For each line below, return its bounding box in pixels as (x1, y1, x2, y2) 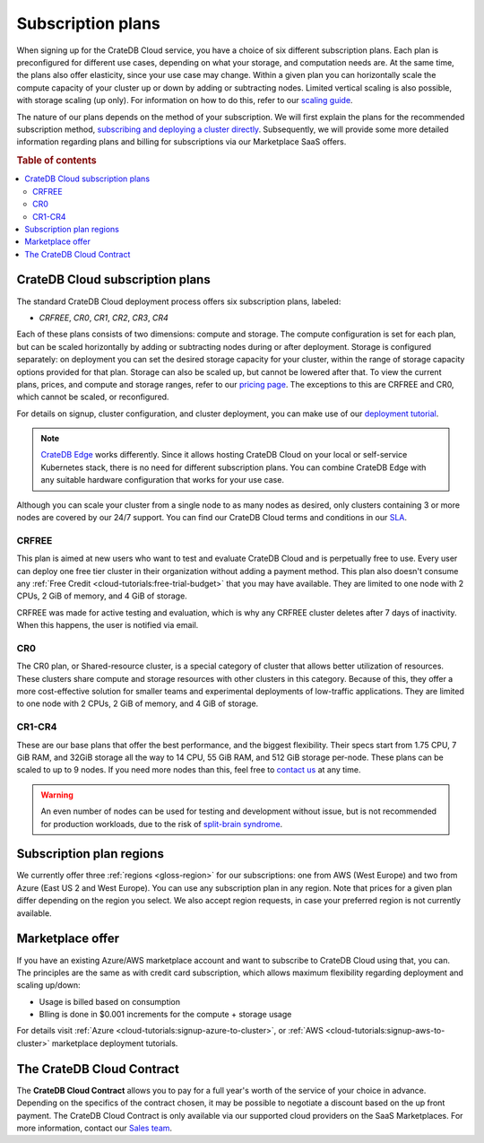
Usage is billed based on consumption (39, 996, 181, 1007)
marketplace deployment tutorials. (51, 1037, 178, 1049)
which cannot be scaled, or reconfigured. (16, 391, 169, 403)
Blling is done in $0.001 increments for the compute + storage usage (39, 1009, 292, 1020)
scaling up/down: (16, 980, 81, 990)
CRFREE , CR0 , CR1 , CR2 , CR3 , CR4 (39, 312, 169, 323)
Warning (40, 790, 73, 800)
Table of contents (16, 154, 98, 167)
